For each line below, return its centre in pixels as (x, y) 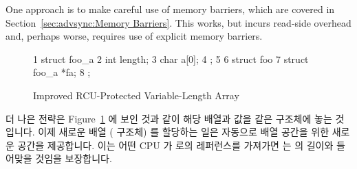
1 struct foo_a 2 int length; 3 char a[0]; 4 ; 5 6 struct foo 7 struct (171, 58)
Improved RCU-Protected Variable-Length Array (136, 95)
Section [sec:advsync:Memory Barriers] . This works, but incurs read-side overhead (178, 22)
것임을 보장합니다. (74, 158)
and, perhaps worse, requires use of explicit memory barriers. (134, 36)
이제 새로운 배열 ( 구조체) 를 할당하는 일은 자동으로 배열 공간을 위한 (184, 132)
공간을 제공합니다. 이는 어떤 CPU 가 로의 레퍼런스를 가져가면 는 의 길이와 (175, 145)
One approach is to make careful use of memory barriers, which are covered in (170, 9)
